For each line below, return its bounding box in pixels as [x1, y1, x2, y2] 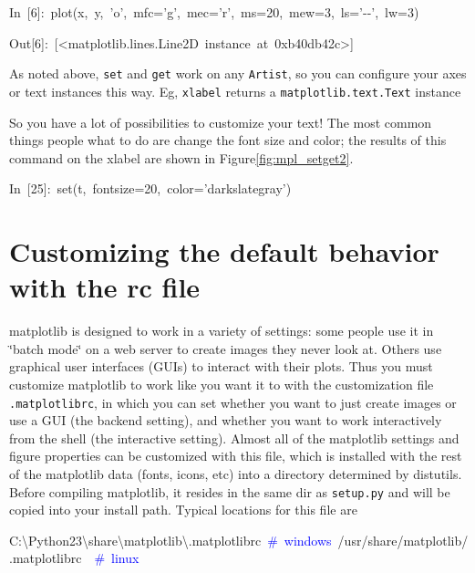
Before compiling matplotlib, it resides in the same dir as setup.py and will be [9, 482, 450, 501]
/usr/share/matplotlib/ [337, 530, 469, 549]
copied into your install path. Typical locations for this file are [9, 500, 357, 519]
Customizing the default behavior [9, 233, 439, 270]
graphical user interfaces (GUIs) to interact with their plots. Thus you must [9, 357, 433, 376]
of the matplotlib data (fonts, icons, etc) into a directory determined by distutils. [9, 464, 462, 483]
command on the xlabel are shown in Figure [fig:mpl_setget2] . [9, 148, 354, 167]
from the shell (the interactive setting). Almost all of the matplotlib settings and [9, 428, 460, 447]
